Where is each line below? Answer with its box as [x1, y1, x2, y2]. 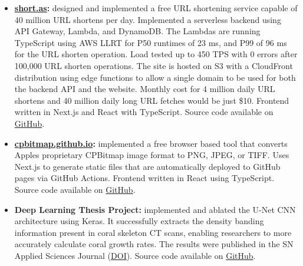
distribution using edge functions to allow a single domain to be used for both [14, 71, 296, 83]
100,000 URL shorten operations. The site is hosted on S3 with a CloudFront [14, 59, 293, 71]
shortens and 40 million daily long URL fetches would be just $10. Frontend [14, 94, 289, 106]
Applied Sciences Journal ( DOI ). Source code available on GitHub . [14, 249, 256, 261]
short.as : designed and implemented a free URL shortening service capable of [14, 2, 298, 14]
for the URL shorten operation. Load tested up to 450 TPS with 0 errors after [14, 48, 298, 60]
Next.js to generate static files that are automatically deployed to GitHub [14, 160, 281, 172]
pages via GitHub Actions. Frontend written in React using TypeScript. [14, 172, 275, 184]
